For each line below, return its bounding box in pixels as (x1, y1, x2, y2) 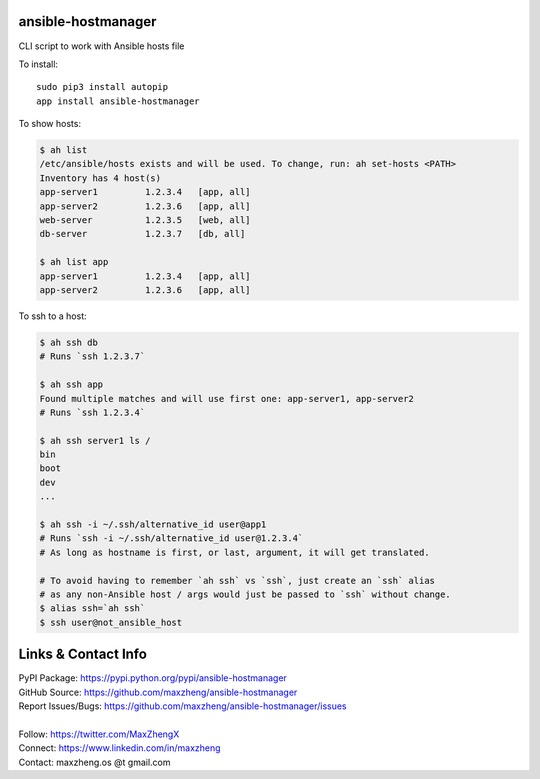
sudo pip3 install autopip (36, 81, 169, 93)
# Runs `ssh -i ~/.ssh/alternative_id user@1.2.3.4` (39, 533, 304, 544)
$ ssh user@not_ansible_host (39, 616, 183, 628)
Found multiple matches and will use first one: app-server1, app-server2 (39, 393, 415, 404)
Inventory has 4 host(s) (39, 172, 162, 184)
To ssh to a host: (18, 310, 87, 322)
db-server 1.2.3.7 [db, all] (39, 228, 246, 240)
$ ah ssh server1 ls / (39, 435, 151, 446)
